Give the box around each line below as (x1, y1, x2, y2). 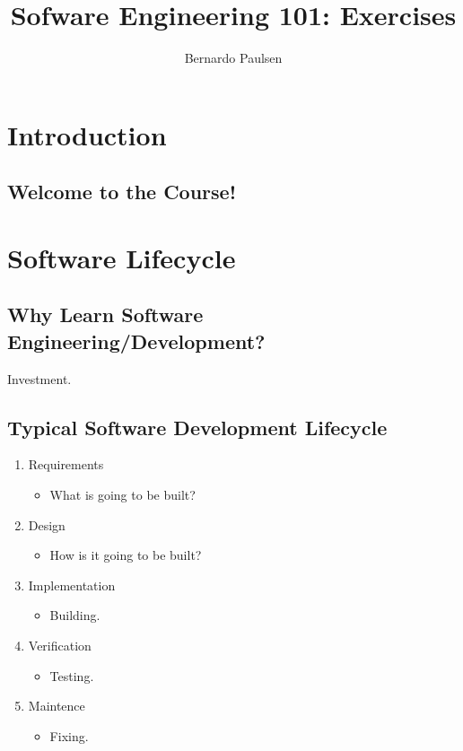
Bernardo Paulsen (184, 48, 283, 67)
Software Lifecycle (7, 239, 236, 275)
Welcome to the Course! (7, 178, 237, 205)
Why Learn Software (7, 301, 204, 328)
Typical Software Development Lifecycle (7, 413, 388, 441)
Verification (28, 636, 92, 655)
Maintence (28, 696, 85, 715)
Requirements (28, 455, 104, 474)
